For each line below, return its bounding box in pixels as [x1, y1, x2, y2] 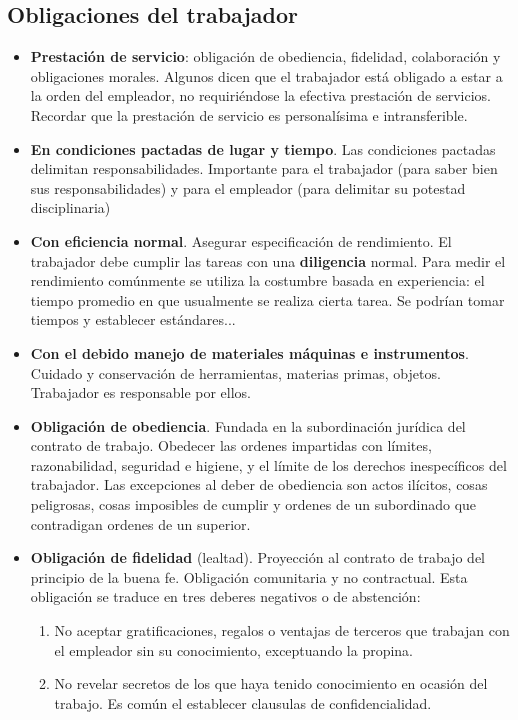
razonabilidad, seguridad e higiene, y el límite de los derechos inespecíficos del [30, 454, 507, 475]
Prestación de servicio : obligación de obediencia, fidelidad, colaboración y [30, 46, 501, 67]
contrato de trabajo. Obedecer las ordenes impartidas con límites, [30, 435, 432, 456]
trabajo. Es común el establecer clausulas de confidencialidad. [54, 692, 432, 713]
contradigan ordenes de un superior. [30, 513, 251, 534]
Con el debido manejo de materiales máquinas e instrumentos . [30, 342, 469, 363]
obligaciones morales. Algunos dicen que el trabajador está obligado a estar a [30, 65, 503, 86]
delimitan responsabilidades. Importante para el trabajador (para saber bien [30, 158, 498, 179]
